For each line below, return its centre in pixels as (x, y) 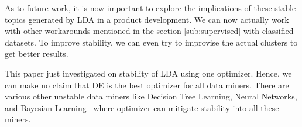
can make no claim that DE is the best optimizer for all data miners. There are (147, 85)
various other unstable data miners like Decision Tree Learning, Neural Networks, (151, 96)
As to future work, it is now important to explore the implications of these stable (150, 8)
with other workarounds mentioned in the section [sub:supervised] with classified (149, 31)
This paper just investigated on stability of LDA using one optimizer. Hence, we (148, 73)
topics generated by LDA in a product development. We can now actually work (147, 19)
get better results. (37, 54)
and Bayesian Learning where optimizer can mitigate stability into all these (142, 107)
